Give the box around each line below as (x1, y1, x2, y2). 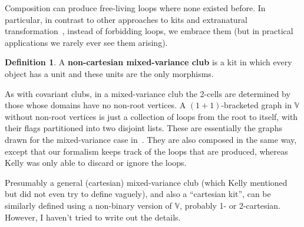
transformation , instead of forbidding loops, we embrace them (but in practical (5, 25, 293, 37)
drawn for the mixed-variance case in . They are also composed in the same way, (5, 133, 297, 145)
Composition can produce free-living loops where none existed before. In (5, 2, 266, 14)
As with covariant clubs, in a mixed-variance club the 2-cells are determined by (5, 87, 290, 99)
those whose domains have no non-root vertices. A (5, 99, 186, 111)
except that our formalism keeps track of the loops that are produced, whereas (5, 145, 288, 157)
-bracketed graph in (221, 99, 292, 111)
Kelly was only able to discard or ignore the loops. (5, 156, 187, 169)
